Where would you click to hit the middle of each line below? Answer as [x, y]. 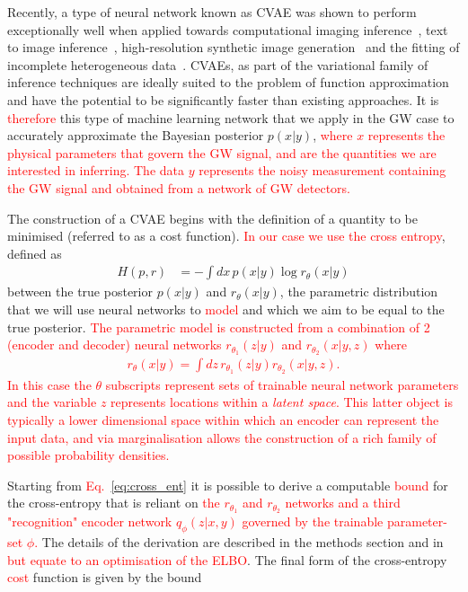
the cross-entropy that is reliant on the [114, 503]
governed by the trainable [313, 521]
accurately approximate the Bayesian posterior [136, 135]
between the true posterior [80, 292]
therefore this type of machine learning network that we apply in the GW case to [231, 117]
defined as [35, 253]
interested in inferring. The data [96, 170]
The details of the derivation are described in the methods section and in [243, 542]
